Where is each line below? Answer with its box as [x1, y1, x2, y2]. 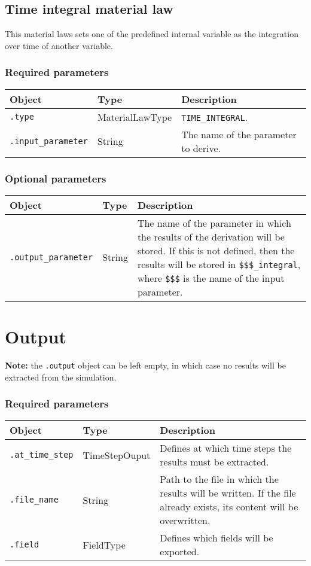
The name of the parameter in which [137, 215, 291, 230]
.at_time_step [10, 450, 74, 460]
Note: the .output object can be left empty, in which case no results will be [5, 358, 286, 371]
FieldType [83, 537, 126, 552]
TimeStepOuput [83, 448, 151, 462]
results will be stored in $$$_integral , [137, 257, 301, 271]
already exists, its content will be [160, 500, 298, 514]
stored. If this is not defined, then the [137, 243, 295, 257]
